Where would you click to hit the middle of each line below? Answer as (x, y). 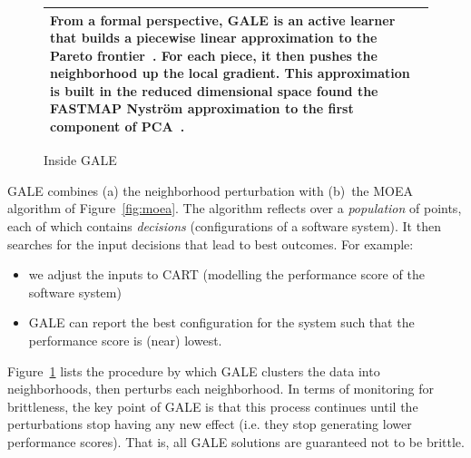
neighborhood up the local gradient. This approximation (230, 73)
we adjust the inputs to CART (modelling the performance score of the (226, 274)
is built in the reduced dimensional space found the (214, 90)
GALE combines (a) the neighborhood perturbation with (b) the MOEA (211, 190)
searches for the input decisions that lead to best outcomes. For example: (211, 244)
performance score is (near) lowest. (125, 340)
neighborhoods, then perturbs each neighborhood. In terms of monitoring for (221, 389)
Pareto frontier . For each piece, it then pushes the (214, 55)
